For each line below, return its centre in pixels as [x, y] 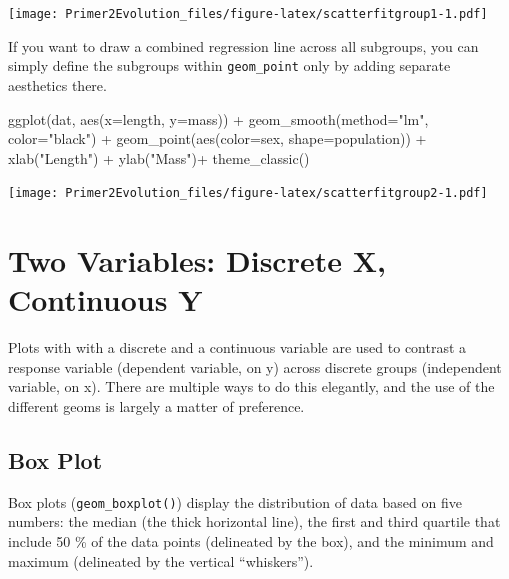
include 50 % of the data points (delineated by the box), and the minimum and [251, 541]
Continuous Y [105, 299]
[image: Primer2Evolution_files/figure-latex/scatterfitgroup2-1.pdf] [248, 193]
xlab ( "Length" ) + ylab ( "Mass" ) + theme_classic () [159, 157]
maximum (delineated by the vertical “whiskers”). [161, 560]
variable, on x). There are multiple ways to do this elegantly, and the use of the [251, 386]
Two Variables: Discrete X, [197, 260]
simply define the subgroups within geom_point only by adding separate [229, 65]
